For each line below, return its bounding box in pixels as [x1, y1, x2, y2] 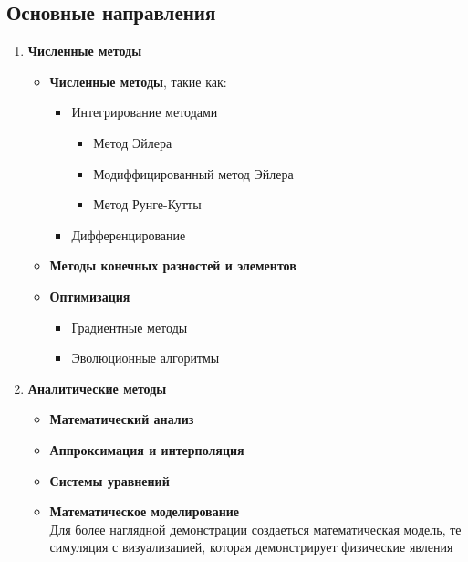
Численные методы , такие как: [49, 71, 227, 90]
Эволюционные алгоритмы [71, 348, 220, 367]
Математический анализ [49, 409, 194, 429]
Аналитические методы [27, 378, 167, 398]
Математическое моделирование [49, 502, 240, 521]
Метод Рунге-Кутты [93, 195, 202, 214]
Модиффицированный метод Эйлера [93, 164, 294, 183]
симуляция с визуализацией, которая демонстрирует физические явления [49, 537, 453, 557]
